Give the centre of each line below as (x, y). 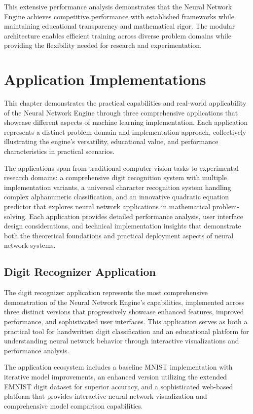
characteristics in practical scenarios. (59, 151)
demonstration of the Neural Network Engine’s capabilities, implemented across (124, 302)
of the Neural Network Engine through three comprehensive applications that (121, 112)
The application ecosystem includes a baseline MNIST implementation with (118, 367)
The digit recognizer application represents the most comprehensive (106, 292)
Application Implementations (105, 79)
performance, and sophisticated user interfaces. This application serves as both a (126, 321)
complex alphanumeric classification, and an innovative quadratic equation (117, 197)
